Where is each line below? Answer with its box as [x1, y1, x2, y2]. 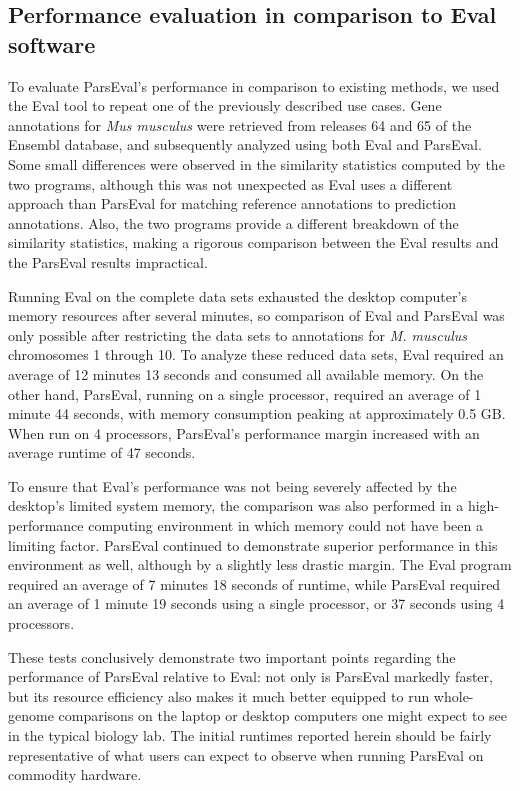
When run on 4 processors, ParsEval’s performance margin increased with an [8, 422, 480, 443]
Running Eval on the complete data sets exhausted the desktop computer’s [8, 285, 467, 306]
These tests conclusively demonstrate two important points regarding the [8, 646, 456, 667]
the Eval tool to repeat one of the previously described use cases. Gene [8, 95, 442, 116]
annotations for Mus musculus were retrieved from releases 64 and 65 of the [8, 114, 472, 135]
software [8, 28, 96, 59]
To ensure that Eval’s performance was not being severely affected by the [8, 475, 457, 496]
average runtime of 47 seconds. [8, 442, 196, 463]
